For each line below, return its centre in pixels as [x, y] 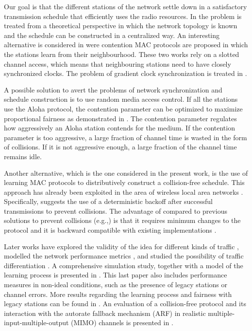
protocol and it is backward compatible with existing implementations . [110, 230]
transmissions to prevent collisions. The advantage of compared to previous [116, 211]
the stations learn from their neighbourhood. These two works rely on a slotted [122, 54]
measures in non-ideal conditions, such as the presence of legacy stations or [116, 285]
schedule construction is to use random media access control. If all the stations [121, 99]
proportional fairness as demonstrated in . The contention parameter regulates [120, 118]
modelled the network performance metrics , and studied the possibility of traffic [124, 256]
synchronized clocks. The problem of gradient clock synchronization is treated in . [126, 73]
